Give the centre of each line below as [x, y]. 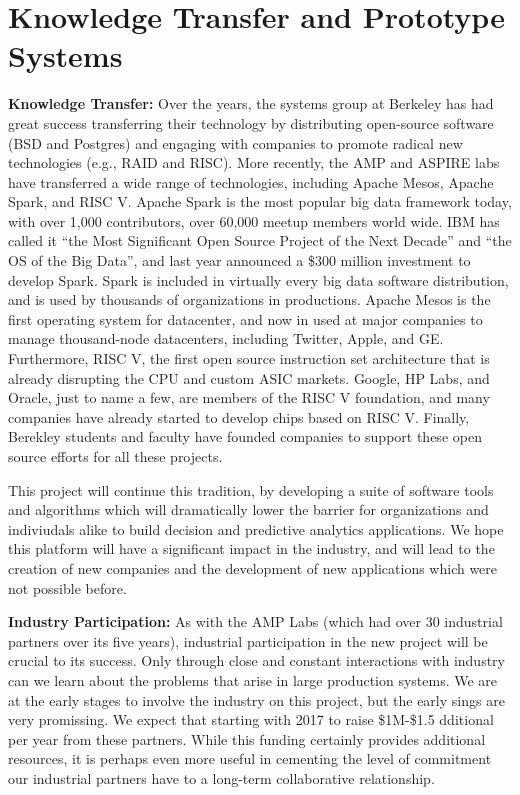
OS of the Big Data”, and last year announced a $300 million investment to [239, 260]
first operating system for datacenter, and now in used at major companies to [245, 318]
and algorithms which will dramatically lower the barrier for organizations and [248, 509]
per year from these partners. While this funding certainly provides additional [247, 738]
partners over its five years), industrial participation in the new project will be [248, 640]
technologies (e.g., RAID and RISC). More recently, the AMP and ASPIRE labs [254, 162]
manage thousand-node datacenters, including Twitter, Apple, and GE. [226, 338]
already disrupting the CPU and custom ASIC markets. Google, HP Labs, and [249, 377]
